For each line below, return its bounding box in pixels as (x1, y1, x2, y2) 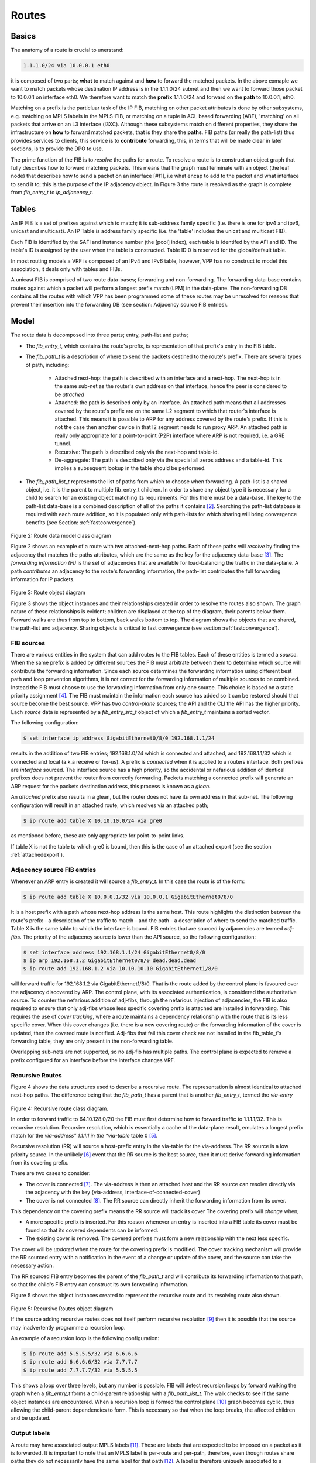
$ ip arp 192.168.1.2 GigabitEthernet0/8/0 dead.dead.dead (23, 957, 196, 964)
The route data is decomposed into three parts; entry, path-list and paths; (11, 331, 188, 339)
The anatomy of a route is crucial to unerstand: (11, 47, 124, 54)
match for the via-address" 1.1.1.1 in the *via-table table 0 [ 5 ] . (11, 1132, 158, 1139)
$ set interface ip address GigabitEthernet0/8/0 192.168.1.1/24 (23, 735, 215, 741)
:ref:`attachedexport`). (11, 851, 64, 858)
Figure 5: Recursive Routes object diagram (11, 1305, 114, 1312)
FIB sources (11, 638, 46, 647)
